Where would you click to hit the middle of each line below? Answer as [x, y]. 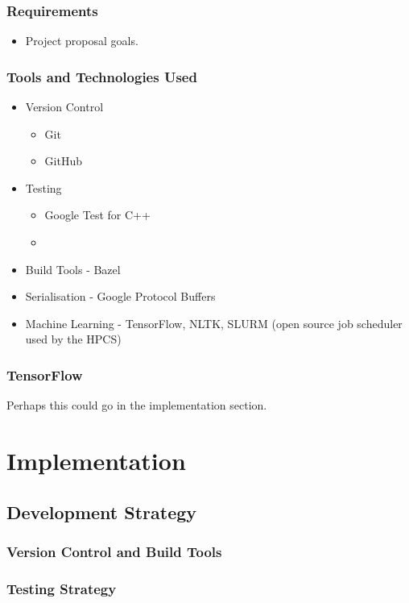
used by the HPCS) [73, 339]
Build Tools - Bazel [73, 269]
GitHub [63, 161]
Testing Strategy [62, 588]
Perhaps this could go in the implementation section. [137, 405]
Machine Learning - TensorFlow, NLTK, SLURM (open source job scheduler [214, 323]
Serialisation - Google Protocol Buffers [120, 296]
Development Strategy [102, 512]
